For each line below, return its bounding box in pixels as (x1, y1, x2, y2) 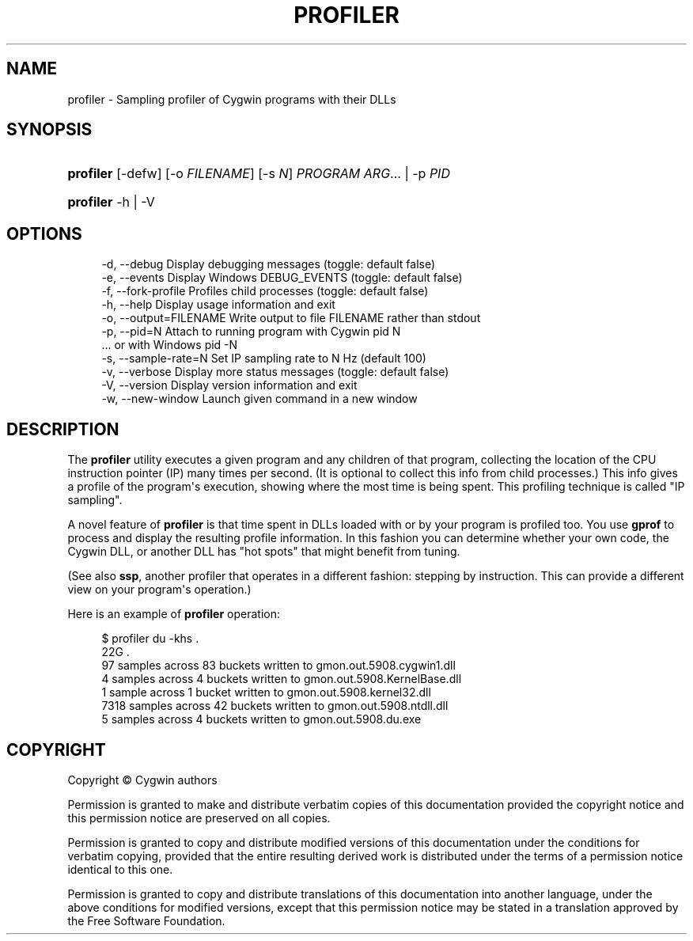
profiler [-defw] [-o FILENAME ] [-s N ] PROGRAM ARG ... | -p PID (67, 165, 450, 182)
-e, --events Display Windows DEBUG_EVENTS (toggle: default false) (101, 271, 463, 285)
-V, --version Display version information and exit (101, 378, 358, 393)
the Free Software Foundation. (67, 913, 225, 928)
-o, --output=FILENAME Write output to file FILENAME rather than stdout (101, 311, 481, 325)
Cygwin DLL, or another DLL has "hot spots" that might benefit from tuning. (67, 544, 460, 559)
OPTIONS (6, 223, 82, 244)
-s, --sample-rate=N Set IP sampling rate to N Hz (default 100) (101, 351, 426, 366)
